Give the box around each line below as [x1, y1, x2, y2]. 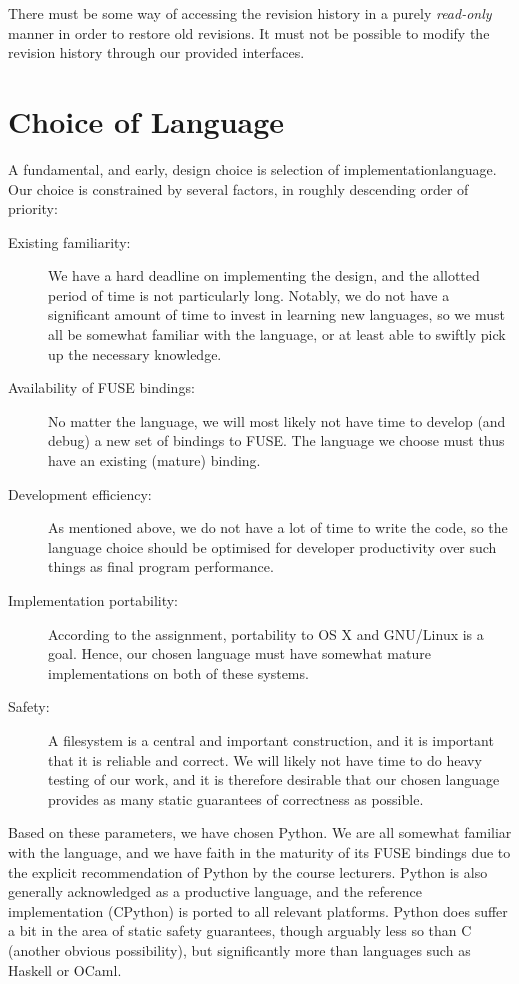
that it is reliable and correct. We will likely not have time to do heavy [48, 749, 482, 770]
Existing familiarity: [8, 231, 131, 252]
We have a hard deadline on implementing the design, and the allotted [48, 265, 480, 286]
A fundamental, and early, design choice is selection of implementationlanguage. [8, 158, 497, 179]
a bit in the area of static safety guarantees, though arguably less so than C [8, 920, 472, 941]
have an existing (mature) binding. [48, 450, 261, 471]
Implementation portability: [8, 590, 179, 610]
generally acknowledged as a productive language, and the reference [8, 881, 423, 902]
